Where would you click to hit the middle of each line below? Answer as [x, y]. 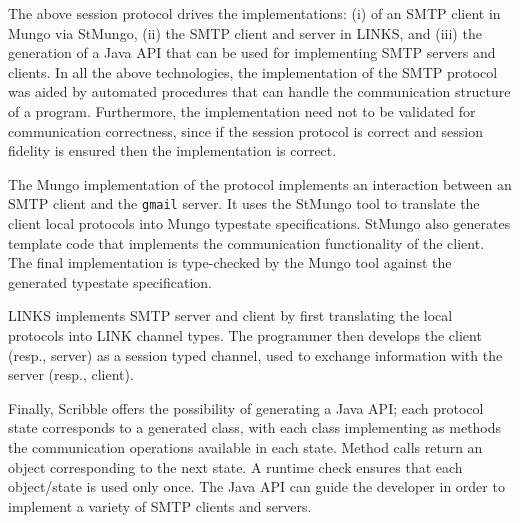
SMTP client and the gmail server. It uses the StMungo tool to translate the [244, 203]
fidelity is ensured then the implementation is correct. [172, 150]
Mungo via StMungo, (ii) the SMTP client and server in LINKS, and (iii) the [245, 32]
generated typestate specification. [110, 281]
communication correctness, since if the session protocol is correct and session [245, 130]
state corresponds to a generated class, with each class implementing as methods [255, 427]
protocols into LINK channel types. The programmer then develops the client [245, 334]
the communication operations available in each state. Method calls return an [245, 446]
